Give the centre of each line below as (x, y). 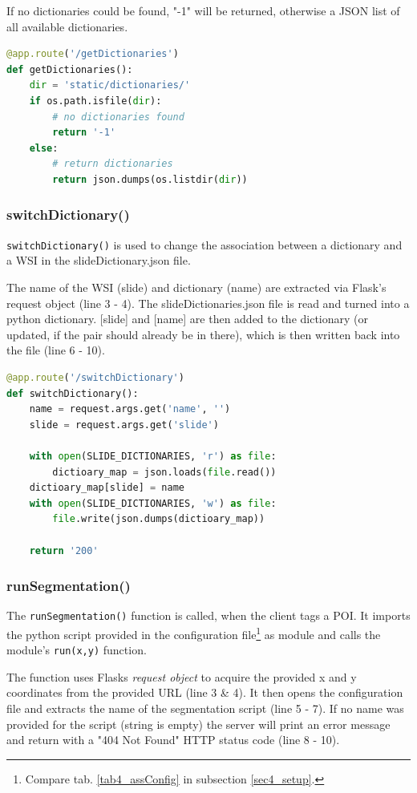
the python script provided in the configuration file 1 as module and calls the (194, 633)
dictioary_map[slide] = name (107, 488)
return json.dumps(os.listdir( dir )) (150, 179)
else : (44, 148)
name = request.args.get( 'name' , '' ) (130, 409)
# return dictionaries (113, 164)
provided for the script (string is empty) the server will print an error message (198, 724)
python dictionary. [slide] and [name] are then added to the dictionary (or (188, 319)
